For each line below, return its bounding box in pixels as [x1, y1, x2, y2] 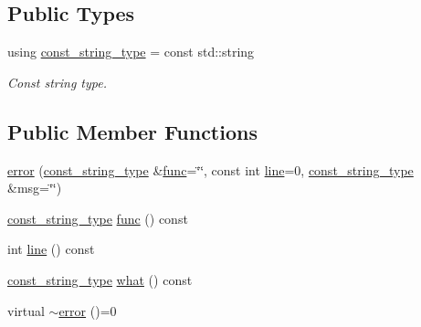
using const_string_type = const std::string [7, 42, 255, 61]
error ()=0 [58, 301, 117, 320]
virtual [7, 301, 45, 320]
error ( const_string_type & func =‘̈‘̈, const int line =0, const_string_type [7, 160, 414, 179]
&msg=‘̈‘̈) [7, 178, 62, 197]
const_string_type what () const [7, 269, 193, 289]
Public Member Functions [7, 117, 258, 145]
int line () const [7, 239, 95, 258]
